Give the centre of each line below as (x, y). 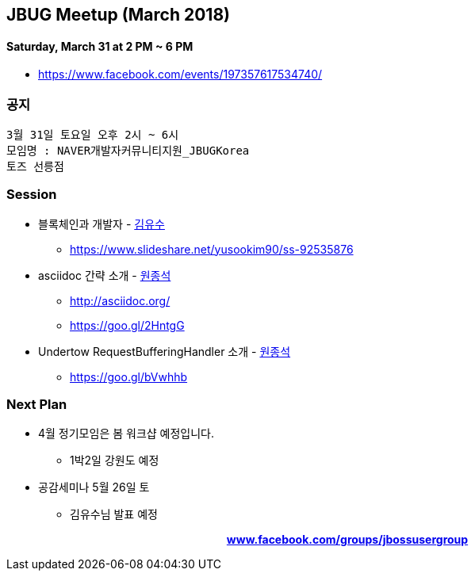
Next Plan (37, 405)
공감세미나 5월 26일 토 (94, 487)
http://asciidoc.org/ (120, 300)
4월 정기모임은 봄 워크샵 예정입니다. (126, 434)
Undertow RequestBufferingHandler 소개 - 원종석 (165, 351)
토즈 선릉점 (35, 166)
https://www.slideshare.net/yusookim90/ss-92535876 (212, 249)
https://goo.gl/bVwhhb (129, 376)
